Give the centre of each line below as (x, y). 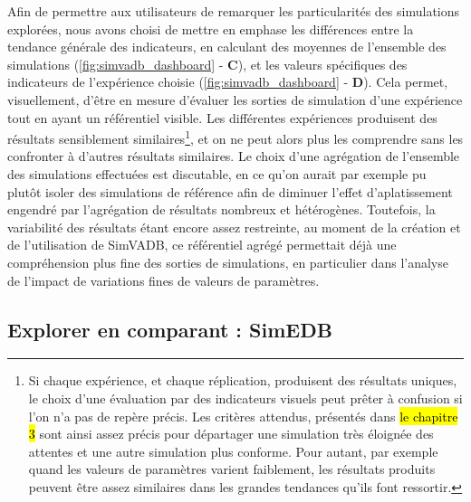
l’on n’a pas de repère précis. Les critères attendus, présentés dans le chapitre (243, 416)
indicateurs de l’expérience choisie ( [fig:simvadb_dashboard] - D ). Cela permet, (228, 82)
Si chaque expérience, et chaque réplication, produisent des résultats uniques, (243, 380)
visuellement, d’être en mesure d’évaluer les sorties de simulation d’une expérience (235, 99)
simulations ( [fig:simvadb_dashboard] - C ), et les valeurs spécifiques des (207, 64)
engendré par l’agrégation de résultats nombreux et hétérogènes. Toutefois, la (221, 209)
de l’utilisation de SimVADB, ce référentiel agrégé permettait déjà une (202, 245)
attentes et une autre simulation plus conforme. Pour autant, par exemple (233, 451)
